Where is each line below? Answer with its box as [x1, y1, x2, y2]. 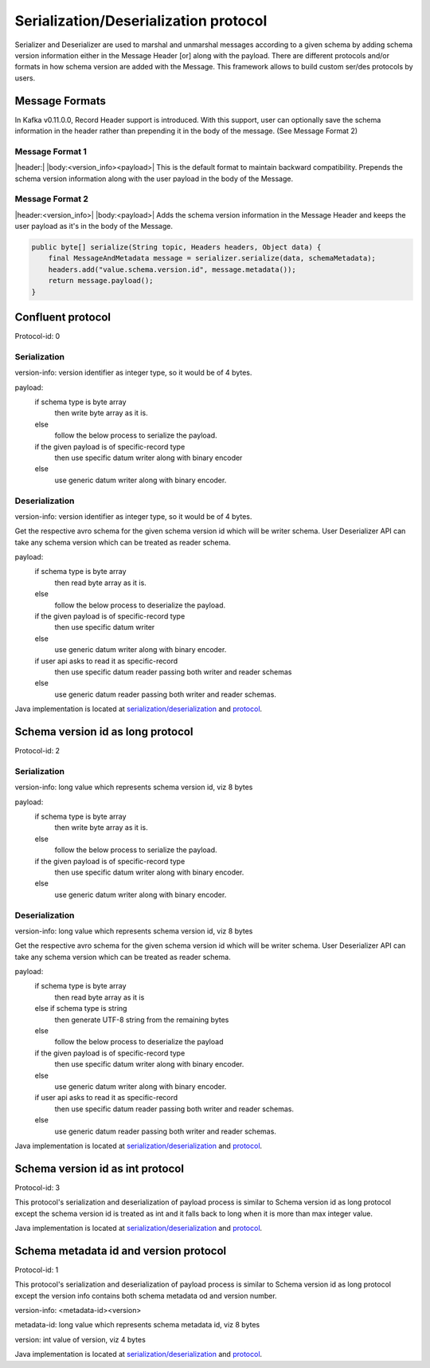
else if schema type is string [34, 1004, 127, 1013]
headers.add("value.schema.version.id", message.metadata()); [48, 265, 296, 274]
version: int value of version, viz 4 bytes [14, 1335, 147, 1344]
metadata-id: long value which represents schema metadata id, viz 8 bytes [14, 1320, 260, 1330]
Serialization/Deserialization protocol [14, 12, 268, 29]
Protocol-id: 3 [14, 1182, 61, 1192]
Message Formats [14, 94, 107, 108]
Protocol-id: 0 [14, 332, 61, 341]
